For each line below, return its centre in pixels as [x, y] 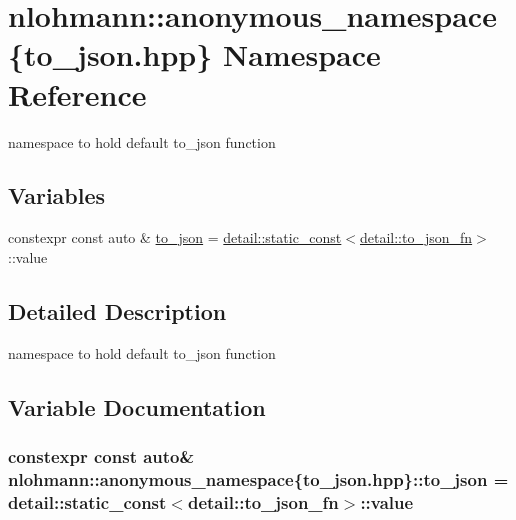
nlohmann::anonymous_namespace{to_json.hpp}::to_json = [258, 478]
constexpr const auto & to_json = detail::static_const [175, 237]
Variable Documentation [137, 406]
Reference [77, 93]
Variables [57, 195]
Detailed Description [117, 310]
